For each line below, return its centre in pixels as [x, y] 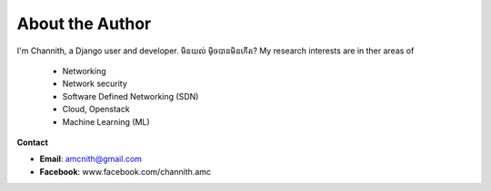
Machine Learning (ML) [106, 121]
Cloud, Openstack [96, 110]
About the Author [84, 24]
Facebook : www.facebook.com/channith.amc [125, 171]
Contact [33, 142]
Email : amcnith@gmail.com [91, 159]
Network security [95, 84]
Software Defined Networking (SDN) [130, 96]
